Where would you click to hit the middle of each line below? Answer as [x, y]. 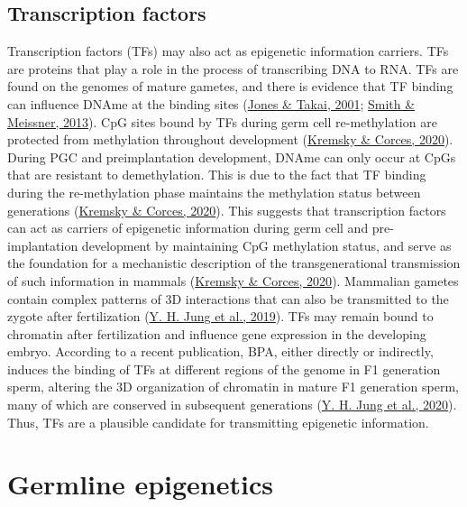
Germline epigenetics [140, 484]
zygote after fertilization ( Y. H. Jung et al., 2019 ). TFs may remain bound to [220, 316]
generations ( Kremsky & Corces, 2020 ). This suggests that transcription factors [227, 210]
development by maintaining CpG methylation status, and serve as [266, 245]
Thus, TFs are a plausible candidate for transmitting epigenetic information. [218, 422]
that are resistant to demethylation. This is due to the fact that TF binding [217, 175]
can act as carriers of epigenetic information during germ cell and [188, 228]
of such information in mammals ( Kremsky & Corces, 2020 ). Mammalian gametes [233, 280]
